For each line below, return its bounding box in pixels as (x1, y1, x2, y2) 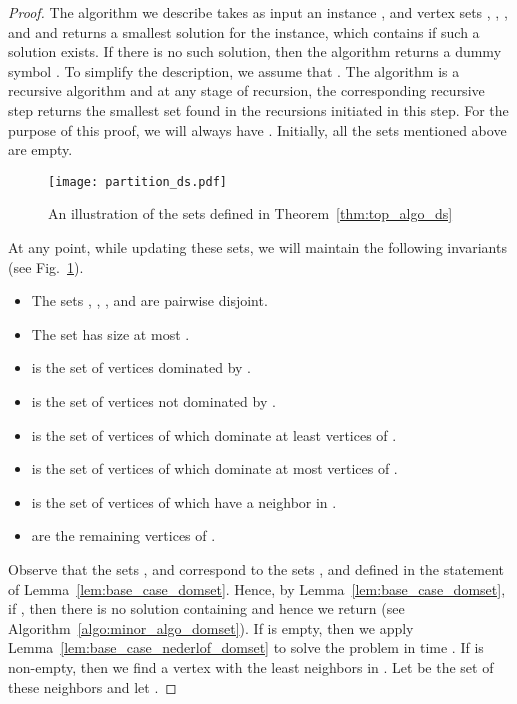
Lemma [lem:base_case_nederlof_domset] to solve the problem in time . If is (8, 637, 484, 658)
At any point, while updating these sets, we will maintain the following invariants (8, 237, 507, 257)
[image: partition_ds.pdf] (48, 174, 227, 189)
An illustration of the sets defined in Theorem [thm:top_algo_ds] (48, 203, 453, 224)
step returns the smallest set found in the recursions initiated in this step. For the (8, 99, 509, 120)
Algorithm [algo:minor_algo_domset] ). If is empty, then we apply (8, 617, 414, 638)
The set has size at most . (31, 323, 190, 344)
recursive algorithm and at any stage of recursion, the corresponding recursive (8, 80, 485, 101)
